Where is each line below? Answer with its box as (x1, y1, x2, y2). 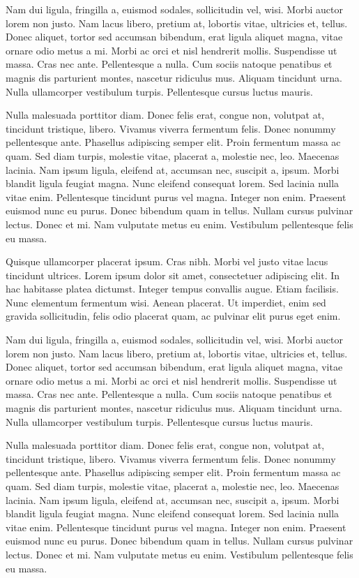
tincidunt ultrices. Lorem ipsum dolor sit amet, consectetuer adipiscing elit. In (6, 267, 340, 282)
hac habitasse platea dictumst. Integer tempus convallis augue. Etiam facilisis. (6, 281, 339, 296)
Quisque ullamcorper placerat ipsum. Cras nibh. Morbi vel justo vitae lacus (6, 254, 328, 269)
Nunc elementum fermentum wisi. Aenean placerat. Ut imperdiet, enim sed (6, 295, 326, 309)
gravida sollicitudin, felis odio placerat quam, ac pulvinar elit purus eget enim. (6, 309, 341, 323)
